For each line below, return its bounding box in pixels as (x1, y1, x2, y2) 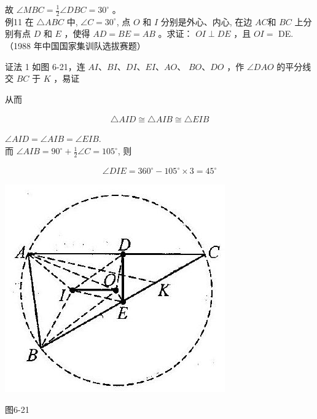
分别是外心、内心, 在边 (160, 15, 252, 28)
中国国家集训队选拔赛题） (42, 39, 146, 52)
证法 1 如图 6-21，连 (5, 60, 85, 72)
